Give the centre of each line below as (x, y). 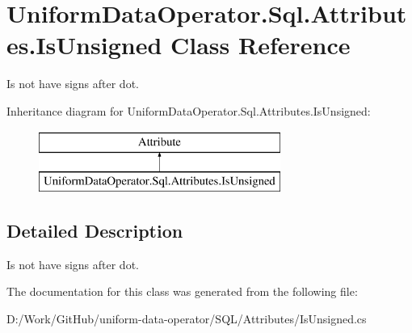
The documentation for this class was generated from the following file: (182, 291)
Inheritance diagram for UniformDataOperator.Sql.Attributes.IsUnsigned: (189, 110)
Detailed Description (95, 231)
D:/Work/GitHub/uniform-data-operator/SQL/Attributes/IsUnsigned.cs (187, 319)
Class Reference (261, 45)
